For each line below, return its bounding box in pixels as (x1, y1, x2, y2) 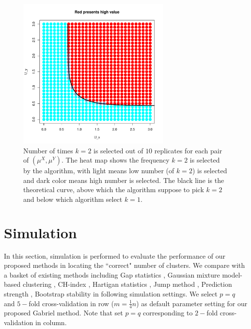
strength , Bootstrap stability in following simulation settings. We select (4, 289, 218, 299)
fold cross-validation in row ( (29, 298, 114, 308)
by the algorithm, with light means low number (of (23, 165, 174, 176)
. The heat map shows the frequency (61, 155, 170, 165)
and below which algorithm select (23, 194, 123, 204)
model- (222, 269, 243, 280)
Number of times (23, 145, 73, 155)
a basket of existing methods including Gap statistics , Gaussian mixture (4, 269, 220, 280)
